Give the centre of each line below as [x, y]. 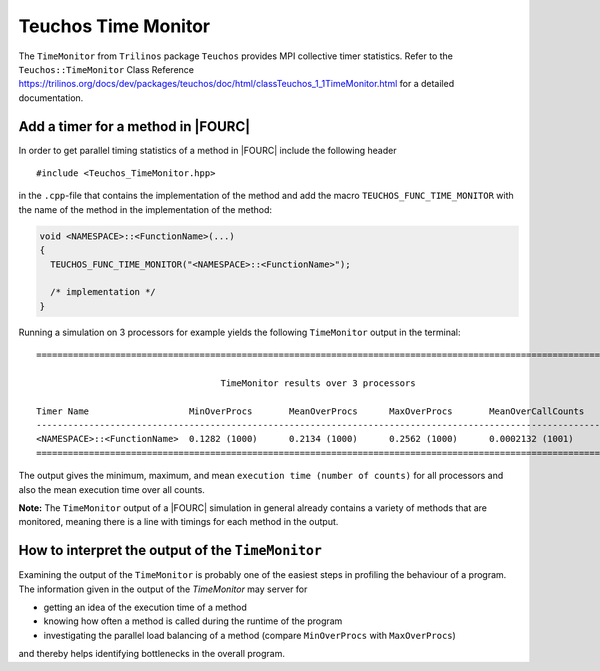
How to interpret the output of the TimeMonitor [170, 550]
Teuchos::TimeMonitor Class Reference [106, 69]
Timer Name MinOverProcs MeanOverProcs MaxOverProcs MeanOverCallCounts [310, 411]
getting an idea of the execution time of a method [145, 607]
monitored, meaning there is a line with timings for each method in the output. [178, 522]
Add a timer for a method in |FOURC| [134, 126]
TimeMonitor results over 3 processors [318, 383]
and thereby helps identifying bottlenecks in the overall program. [151, 654]
